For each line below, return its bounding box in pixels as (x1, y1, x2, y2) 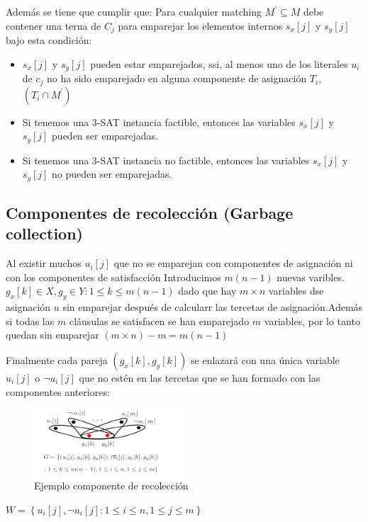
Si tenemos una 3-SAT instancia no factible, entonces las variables (22, 152, 310, 167)
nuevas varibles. (277, 269, 345, 284)
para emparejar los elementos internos (118, 18, 283, 33)
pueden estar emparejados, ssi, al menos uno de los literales (90, 56, 348, 71)
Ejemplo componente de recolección (34, 478, 189, 493)
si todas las (6, 313, 55, 328)
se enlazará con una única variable (191, 353, 340, 367)
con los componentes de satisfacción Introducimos (6, 269, 221, 284)
